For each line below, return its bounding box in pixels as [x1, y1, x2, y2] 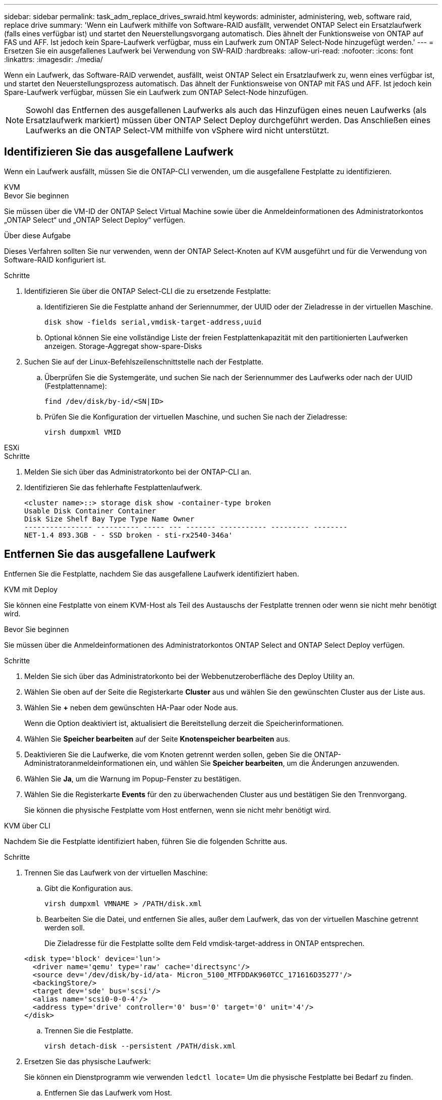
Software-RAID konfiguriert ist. [4, 255, 106, 264]
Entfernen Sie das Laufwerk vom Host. [44, 1088, 173, 1097]
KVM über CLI [4, 821, 50, 830]
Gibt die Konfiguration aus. [44, 883, 133, 893]
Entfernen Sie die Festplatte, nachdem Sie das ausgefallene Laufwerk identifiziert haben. [4, 569, 299, 578]
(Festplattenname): [44, 381, 107, 390]
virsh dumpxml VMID [44, 428, 121, 436]
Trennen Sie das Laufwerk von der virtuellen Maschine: [24, 868, 208, 877]
